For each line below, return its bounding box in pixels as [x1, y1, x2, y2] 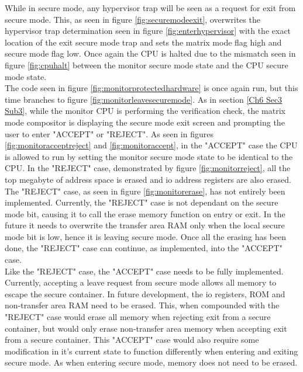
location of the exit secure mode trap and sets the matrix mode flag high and [5, 36, 282, 48]
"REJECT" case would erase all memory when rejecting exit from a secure [5, 311, 271, 323]
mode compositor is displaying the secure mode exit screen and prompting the [5, 116, 285, 128]
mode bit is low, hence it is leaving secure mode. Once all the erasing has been [5, 230, 287, 242]
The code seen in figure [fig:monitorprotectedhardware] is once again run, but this [5, 82, 298, 94]
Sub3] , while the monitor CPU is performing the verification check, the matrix [5, 105, 285, 117]
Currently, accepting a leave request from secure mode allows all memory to [5, 276, 277, 288]
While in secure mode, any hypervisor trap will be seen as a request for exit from [5, 2, 296, 13]
